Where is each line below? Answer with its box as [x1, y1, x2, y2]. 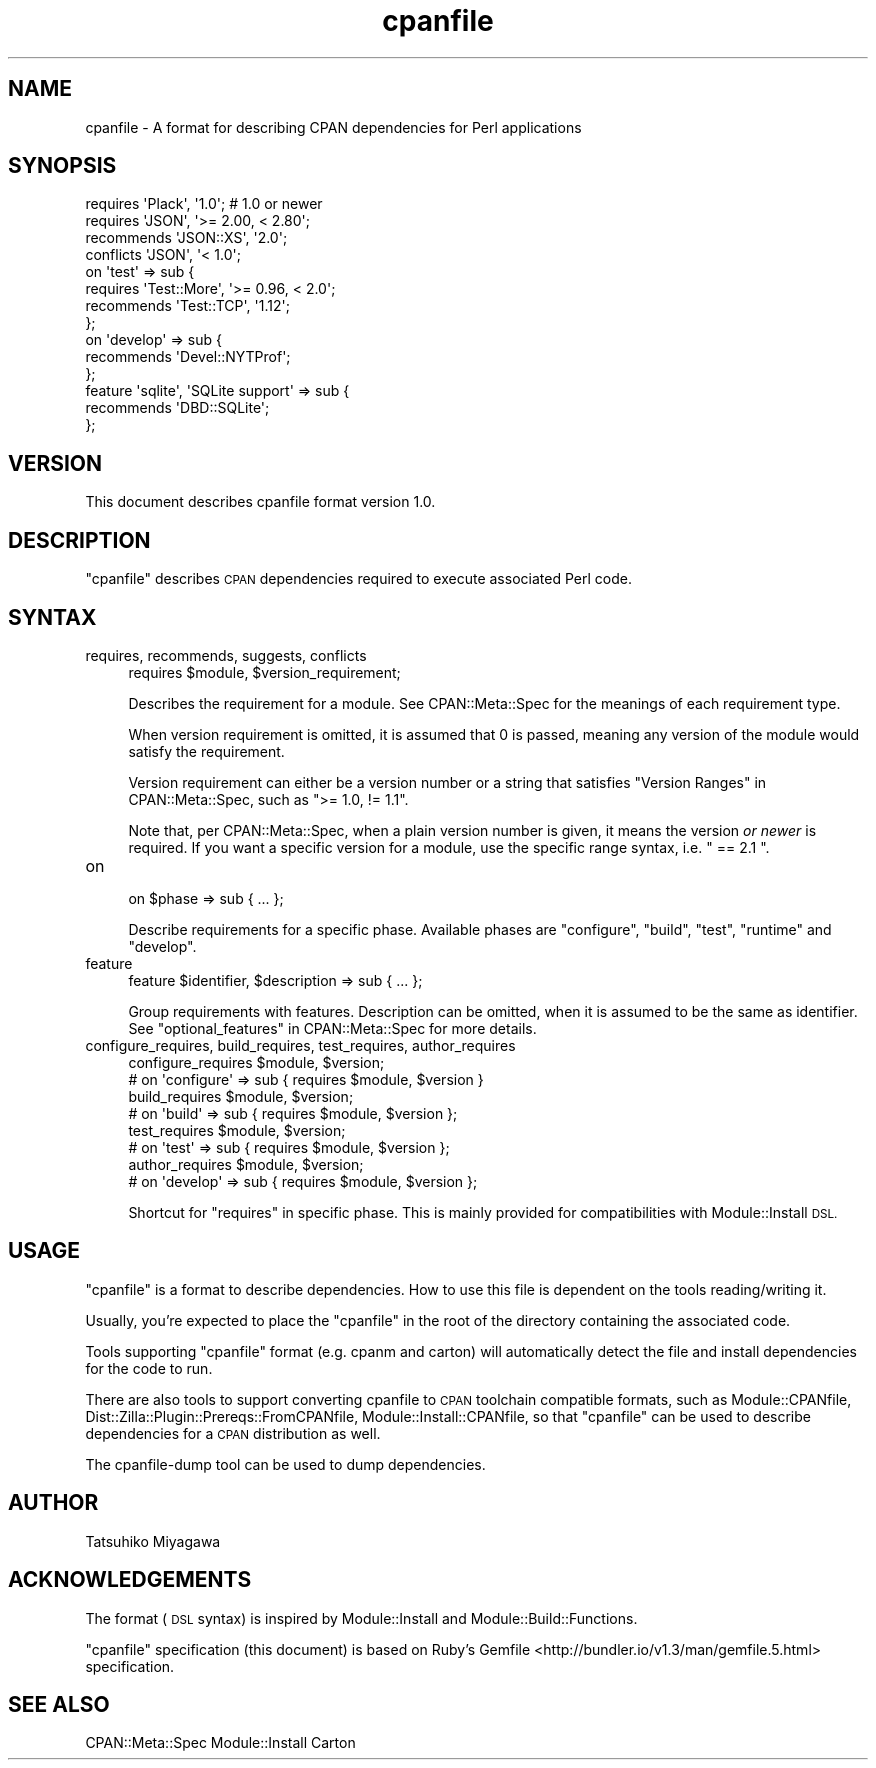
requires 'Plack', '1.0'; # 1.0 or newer [85, 195, 323, 213]
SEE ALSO [8, 1691, 110, 1717]
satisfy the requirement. [128, 742, 285, 760]
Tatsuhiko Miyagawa [85, 1532, 221, 1550]
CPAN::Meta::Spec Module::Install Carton [85, 1734, 356, 1752]
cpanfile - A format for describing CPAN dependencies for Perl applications [85, 118, 582, 136]
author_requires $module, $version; [128, 1155, 364, 1173]
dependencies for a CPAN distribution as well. [85, 1424, 381, 1442]
